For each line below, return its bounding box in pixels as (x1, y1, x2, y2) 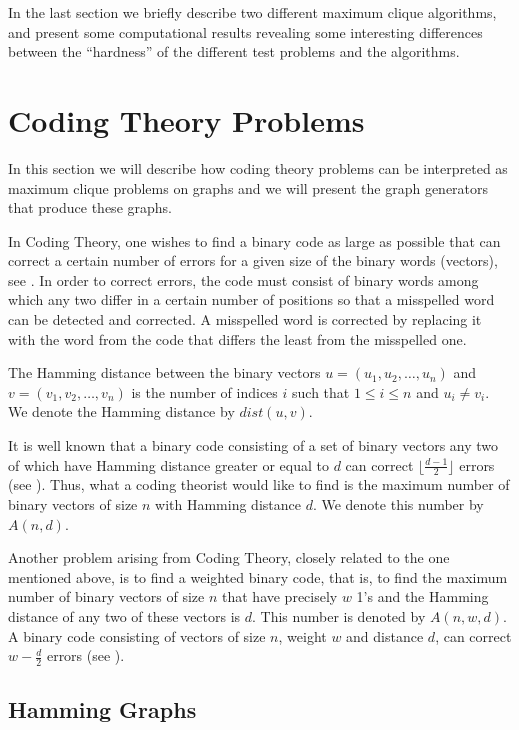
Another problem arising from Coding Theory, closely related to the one (8, 547, 450, 568)
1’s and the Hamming (356, 586, 489, 607)
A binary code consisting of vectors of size (8, 625, 266, 646)
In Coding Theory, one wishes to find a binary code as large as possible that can (8, 230, 501, 251)
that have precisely (222, 586, 338, 607)
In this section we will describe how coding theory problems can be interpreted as (8, 157, 508, 178)
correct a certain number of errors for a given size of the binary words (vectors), (8, 250, 498, 271)
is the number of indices (131, 381, 278, 402)
